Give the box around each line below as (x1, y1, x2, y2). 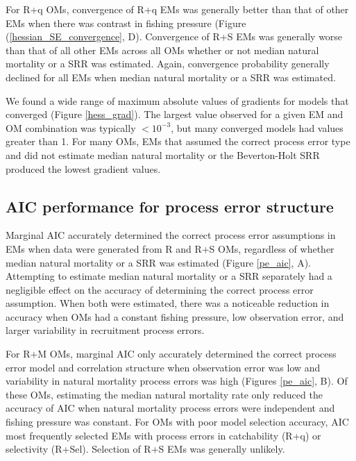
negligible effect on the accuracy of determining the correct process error (6, 282, 314, 296)
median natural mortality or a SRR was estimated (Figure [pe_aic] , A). (6, 255, 311, 269)
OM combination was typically (6, 120, 136, 135)
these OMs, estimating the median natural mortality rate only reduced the (6, 387, 323, 401)
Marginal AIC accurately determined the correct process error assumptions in (6, 228, 336, 242)
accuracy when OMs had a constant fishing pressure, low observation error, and (6, 309, 344, 324)
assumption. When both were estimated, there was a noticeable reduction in (6, 296, 330, 310)
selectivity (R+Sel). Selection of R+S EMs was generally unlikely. (6, 442, 285, 456)
